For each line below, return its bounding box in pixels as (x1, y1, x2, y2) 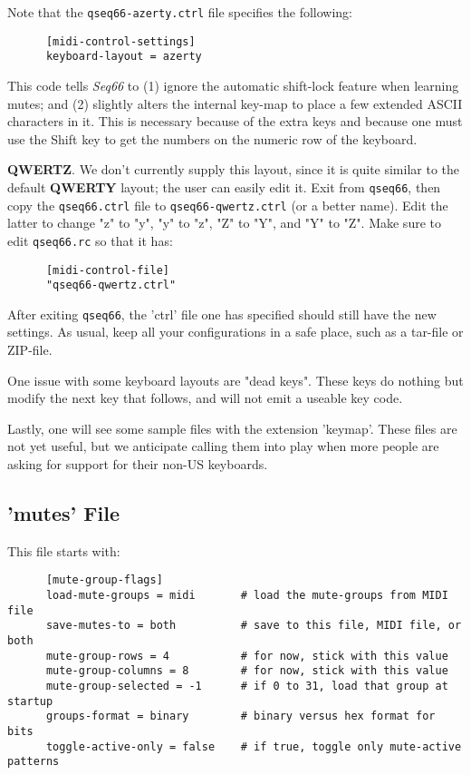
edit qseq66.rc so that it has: (7, 231, 173, 250)
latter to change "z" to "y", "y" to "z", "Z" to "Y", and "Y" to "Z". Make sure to (7, 213, 441, 232)
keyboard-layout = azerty (45, 50, 202, 64)
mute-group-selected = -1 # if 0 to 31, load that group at (45, 680, 448, 693)
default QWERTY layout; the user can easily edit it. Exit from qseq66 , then (7, 177, 441, 196)
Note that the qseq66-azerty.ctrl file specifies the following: (7, 3, 353, 21)
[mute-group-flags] (45, 574, 163, 587)
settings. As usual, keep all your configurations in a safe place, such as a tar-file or (7, 322, 464, 341)
